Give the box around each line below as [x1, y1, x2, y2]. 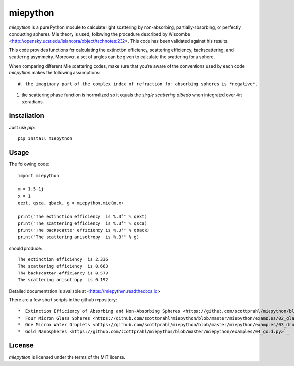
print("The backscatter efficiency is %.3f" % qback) [18, 228, 149, 233]
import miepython [18, 173, 59, 178]
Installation [9, 112, 44, 120]
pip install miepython [18, 136, 73, 141]
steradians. [21, 99, 44, 105]
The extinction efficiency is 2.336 [18, 256, 109, 262]
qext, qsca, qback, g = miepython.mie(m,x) [18, 200, 124, 206]
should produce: [9, 245, 43, 251]
